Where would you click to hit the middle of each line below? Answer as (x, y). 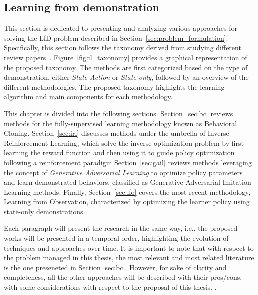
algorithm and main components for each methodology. (88, 97)
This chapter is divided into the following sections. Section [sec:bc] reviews (119, 113)
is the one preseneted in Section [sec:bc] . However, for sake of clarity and (115, 267)
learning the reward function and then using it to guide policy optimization (119, 152)
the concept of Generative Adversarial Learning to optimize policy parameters (123, 172)
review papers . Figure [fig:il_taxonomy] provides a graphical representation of (126, 57)
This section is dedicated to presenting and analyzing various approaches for (121, 28)
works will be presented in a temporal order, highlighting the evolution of (116, 238)
